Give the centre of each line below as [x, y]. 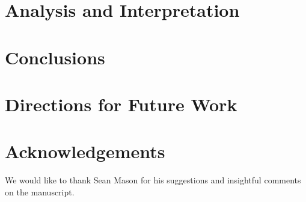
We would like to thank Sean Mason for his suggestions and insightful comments [153, 180]
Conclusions [55, 57]
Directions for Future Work [121, 104]
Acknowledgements [85, 151]
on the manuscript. [40, 191]
